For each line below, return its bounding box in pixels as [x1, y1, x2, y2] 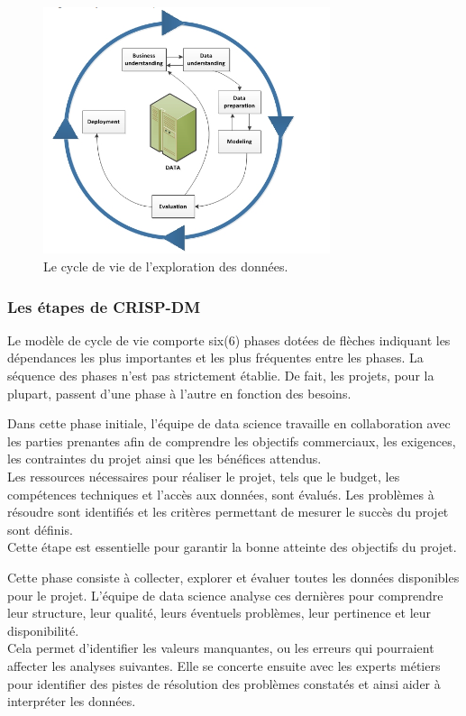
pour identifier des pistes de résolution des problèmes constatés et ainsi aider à [7, 674, 441, 693]
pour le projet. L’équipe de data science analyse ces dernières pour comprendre [7, 585, 443, 604]
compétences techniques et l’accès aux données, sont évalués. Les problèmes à [7, 484, 434, 503]
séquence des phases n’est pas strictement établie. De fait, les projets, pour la [7, 366, 434, 385]
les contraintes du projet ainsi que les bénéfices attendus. [7, 449, 322, 468]
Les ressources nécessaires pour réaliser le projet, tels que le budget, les [7, 467, 400, 486]
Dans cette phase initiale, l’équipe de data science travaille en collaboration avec [7, 414, 451, 433]
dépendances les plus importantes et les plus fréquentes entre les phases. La [7, 348, 424, 367]
